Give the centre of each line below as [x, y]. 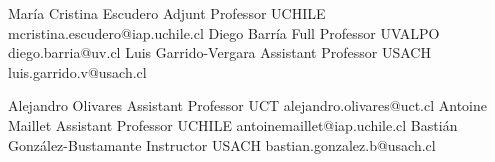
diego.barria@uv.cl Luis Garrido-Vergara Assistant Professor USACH [219, 52]
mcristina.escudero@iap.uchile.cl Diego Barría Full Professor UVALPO [224, 32]
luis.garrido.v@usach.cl [77, 71]
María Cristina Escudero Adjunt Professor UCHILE [167, 13]
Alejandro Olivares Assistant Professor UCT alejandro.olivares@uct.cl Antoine [247, 105]
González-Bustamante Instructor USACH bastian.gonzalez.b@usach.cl [222, 144]
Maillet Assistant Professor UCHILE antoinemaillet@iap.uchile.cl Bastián [233, 124]
